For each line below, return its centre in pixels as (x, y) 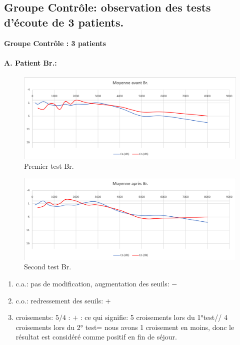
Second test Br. (48, 267)
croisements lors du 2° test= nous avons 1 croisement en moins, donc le (125, 327)
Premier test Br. (49, 165)
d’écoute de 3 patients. (64, 22)
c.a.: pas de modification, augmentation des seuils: (92, 284)
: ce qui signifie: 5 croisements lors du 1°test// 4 (154, 317)
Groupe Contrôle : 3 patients (55, 43)
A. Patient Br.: (30, 62)
